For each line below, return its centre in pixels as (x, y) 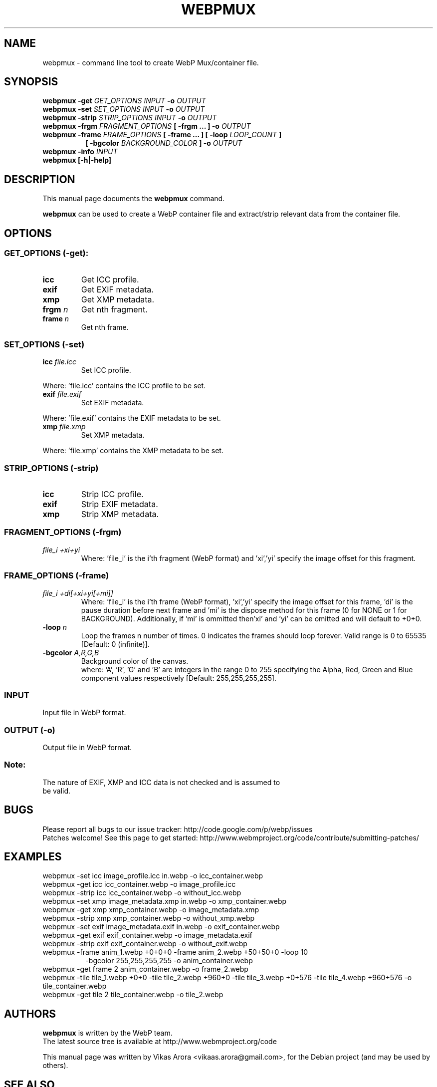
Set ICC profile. (106, 370)
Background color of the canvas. (135, 661)
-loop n (55, 627)
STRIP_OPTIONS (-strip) (51, 468)
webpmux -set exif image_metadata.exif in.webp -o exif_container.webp (161, 927)
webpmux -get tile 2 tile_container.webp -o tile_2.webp (133, 995)
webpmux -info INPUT (80, 152)
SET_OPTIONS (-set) (44, 344)
